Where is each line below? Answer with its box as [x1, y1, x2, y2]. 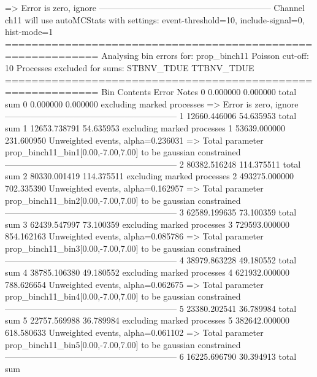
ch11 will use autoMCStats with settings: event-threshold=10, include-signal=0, [5, 13, 305, 26]
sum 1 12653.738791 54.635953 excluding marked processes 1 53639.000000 [5, 121, 285, 134]
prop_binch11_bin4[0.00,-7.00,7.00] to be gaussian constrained [5, 290, 241, 303]
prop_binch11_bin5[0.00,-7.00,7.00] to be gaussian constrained [5, 338, 241, 351]
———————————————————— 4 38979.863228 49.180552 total [5, 254, 297, 266]
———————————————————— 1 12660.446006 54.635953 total [5, 109, 297, 122]
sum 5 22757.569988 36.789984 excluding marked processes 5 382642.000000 [5, 314, 289, 327]
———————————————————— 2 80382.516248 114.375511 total [5, 157, 301, 170]
